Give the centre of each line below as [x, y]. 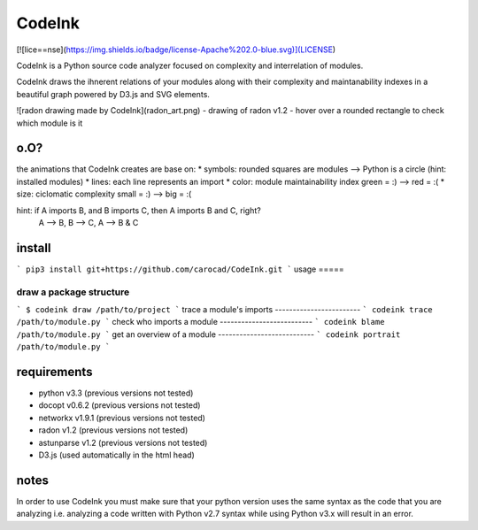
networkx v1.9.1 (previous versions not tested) [122, 418]
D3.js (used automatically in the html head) [116, 455]
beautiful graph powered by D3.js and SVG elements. [113, 94]
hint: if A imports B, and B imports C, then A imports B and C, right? [139, 210]
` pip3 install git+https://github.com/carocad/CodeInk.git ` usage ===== [180, 269]
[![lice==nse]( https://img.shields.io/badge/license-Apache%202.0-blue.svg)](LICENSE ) [176, 50]
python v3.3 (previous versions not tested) [116, 393]
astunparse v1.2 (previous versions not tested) [123, 442]
